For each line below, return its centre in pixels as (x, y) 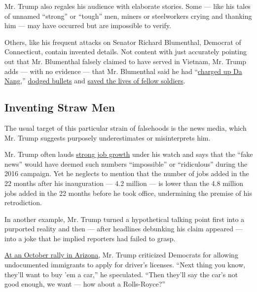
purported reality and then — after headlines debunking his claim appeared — (124, 229)
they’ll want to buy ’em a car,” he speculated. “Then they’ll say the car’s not (121, 274)
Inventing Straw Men (60, 107)
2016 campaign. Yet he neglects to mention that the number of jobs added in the (127, 173)
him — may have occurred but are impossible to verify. (88, 25)
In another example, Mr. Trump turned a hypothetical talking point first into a (125, 219)
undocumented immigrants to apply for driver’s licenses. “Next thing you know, (125, 265)
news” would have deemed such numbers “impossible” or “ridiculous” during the (126, 164)
